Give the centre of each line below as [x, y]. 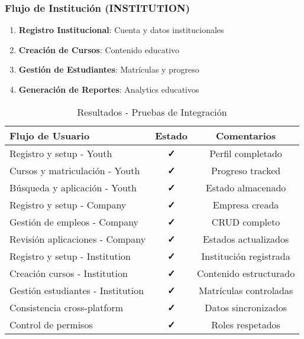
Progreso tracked [246, 170]
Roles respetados [246, 324]
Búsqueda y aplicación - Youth [73, 187]
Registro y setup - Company [68, 204]
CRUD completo [246, 221]
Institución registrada [246, 256]
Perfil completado [246, 153]
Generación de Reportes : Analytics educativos [109, 89]
